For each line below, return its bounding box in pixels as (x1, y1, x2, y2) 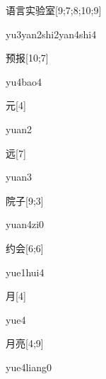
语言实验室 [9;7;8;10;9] (6, 3, 102, 17)
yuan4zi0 (6, 217, 45, 232)
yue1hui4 (6, 264, 45, 279)
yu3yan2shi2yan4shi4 (6, 26, 97, 41)
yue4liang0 (6, 359, 52, 374)
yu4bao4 (6, 74, 42, 89)
